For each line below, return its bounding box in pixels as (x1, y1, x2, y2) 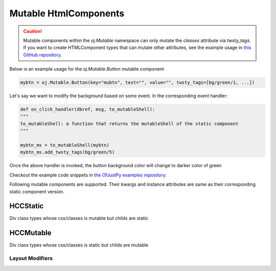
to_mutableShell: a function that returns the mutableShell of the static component (20, 121, 239, 126)
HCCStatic (9, 202, 44, 211)
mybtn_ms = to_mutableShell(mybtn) (20, 142, 109, 148)
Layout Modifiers (9, 255, 53, 262)
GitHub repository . (23, 52, 62, 58)
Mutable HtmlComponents (9, 8, 125, 19)
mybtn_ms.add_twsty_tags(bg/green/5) (20, 149, 115, 155)
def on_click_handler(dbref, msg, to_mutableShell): (20, 106, 155, 112)
